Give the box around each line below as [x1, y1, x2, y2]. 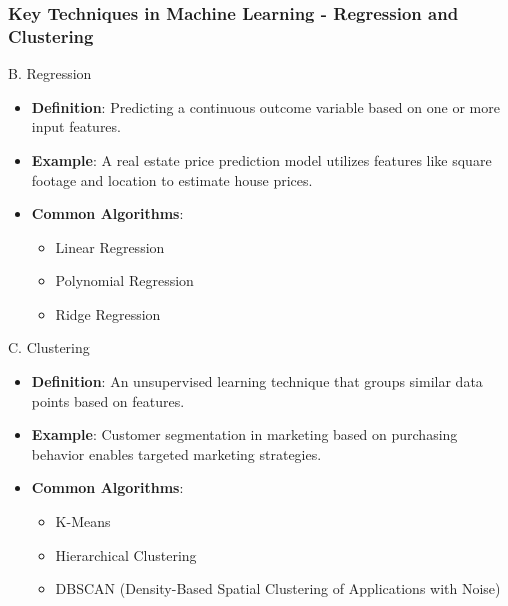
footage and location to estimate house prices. [31, 169, 313, 190]
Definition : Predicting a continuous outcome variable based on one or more [31, 96, 500, 117]
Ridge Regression [55, 303, 161, 324]
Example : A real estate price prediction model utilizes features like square [31, 149, 492, 170]
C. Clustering [8, 337, 90, 358]
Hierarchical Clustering [55, 544, 197, 565]
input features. [31, 116, 121, 137]
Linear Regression [55, 236, 165, 257]
